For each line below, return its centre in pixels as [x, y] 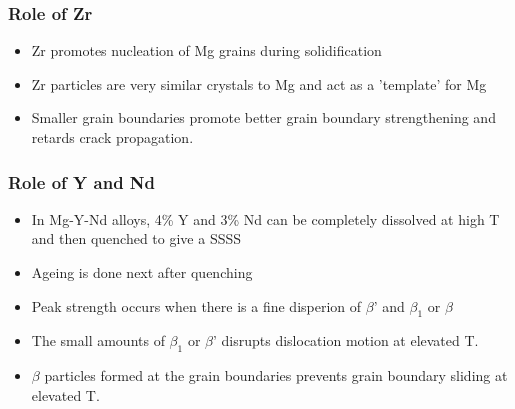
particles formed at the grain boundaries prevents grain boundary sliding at [276, 375]
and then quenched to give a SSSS [136, 238]
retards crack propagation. [112, 137]
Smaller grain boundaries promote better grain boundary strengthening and [263, 117]
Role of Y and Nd [82, 181]
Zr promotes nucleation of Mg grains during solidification [206, 50]
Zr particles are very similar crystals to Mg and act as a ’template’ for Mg [259, 83]
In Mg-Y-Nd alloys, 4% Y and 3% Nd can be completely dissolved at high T [265, 218]
